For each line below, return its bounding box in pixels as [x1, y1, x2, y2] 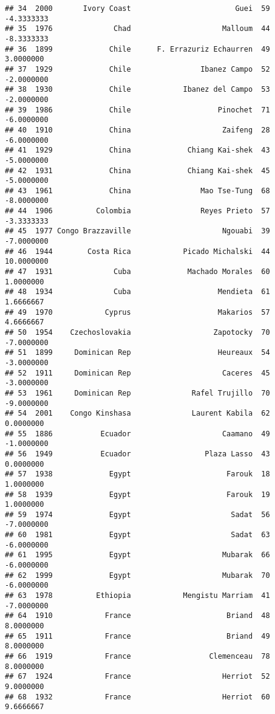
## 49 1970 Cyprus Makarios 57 [5, 307, 270, 317]
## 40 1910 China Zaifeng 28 [5, 125, 270, 134]
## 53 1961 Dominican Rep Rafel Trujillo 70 [5, 388, 270, 397]
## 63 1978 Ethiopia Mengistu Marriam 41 [5, 591, 270, 600]
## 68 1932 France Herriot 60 [5, 692, 270, 701]
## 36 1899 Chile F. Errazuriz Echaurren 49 [5, 44, 270, 53]
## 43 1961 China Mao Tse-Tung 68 [5, 186, 270, 195]
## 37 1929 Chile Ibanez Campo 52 [5, 64, 270, 74]
